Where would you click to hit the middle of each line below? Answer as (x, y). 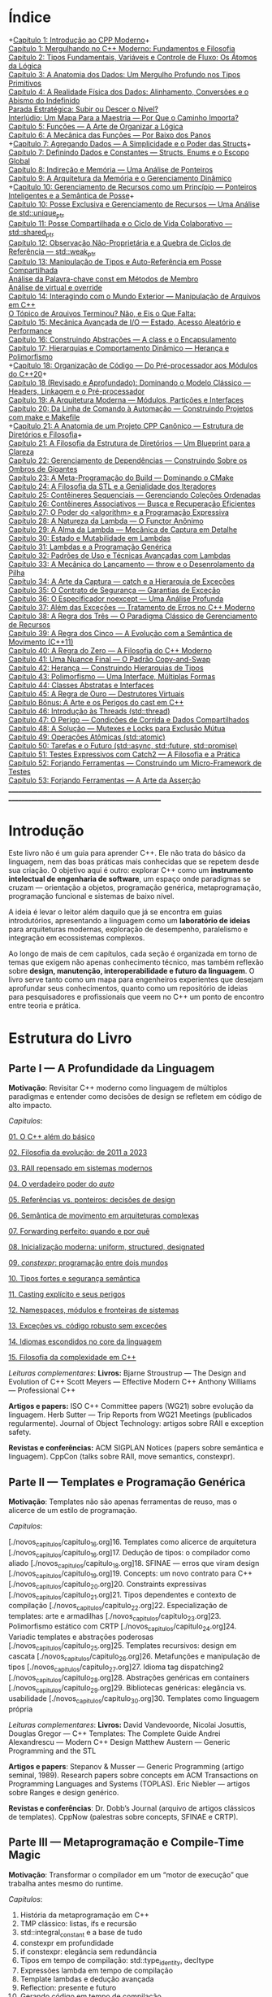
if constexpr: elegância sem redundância (88, 1951)
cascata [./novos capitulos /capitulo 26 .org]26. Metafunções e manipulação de (134, 1657)
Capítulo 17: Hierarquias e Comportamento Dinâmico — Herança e (119, 348)
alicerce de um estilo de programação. (73, 1511)
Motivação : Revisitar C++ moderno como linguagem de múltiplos (118, 1088)
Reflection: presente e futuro (68, 1988)
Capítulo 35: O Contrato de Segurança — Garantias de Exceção (114, 591)
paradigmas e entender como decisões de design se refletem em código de (135, 1097)
